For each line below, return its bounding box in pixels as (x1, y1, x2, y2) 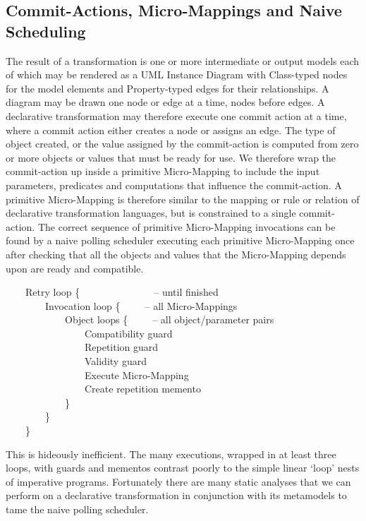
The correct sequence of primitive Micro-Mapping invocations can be (37, 219, 336, 234)
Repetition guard (84, 340, 159, 354)
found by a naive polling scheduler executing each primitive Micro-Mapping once (6, 233, 355, 248)
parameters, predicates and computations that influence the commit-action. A (6, 177, 342, 192)
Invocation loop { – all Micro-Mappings (44, 298, 238, 313)
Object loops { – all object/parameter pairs (64, 312, 274, 327)
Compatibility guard (84, 325, 173, 340)
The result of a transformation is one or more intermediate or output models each (6, 53, 360, 68)
